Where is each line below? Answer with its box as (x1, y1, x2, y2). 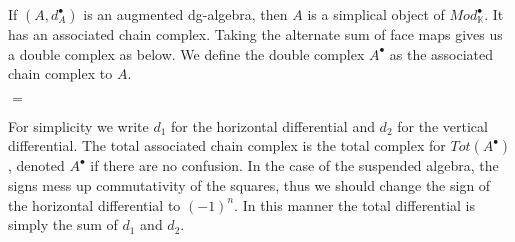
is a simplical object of (307, 4, 445, 24)
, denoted (8, 155, 65, 176)
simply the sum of (8, 214, 118, 235)
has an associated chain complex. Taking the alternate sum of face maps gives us (8, 24, 503, 44)
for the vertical (397, 115, 488, 136)
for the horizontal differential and (171, 115, 375, 136)
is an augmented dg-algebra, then (83, 4, 288, 24)
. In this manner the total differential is (234, 194, 476, 215)
